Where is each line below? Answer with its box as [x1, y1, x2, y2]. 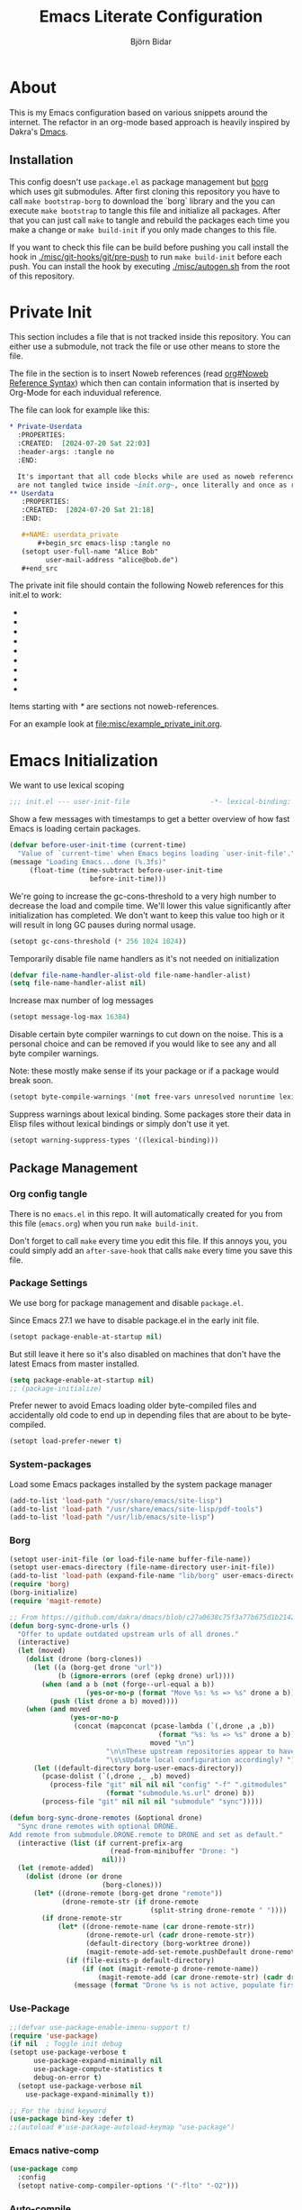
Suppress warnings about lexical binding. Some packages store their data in [9, 1109, 291, 1119]
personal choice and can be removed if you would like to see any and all [9, 1038, 277, 1049]
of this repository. [9, 270, 75, 281]
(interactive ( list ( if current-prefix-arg [17, 1839, 182, 1848]
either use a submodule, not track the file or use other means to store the [9, 341, 280, 352]
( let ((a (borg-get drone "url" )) [32, 1663, 164, 1673]
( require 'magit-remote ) [9, 1596, 102, 1605]
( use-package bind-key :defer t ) [9, 2114, 135, 2123]
